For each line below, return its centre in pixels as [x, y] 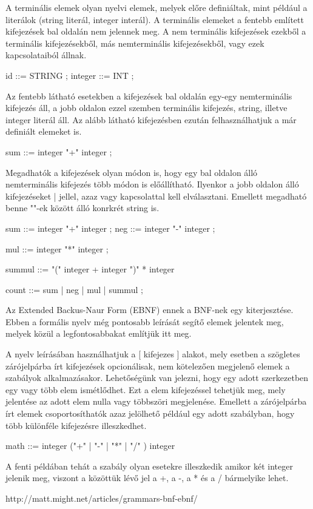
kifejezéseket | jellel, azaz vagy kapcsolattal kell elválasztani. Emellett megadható [156, 196]
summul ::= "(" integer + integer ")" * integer [90, 269]
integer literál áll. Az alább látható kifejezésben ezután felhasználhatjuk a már [151, 119]
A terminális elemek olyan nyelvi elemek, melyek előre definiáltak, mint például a [156, 7]
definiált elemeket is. [44, 131]
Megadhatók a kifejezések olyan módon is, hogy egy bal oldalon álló [132, 172]
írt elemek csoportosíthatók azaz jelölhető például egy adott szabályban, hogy [150, 413]
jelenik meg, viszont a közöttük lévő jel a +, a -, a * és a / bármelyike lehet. [147, 478]
